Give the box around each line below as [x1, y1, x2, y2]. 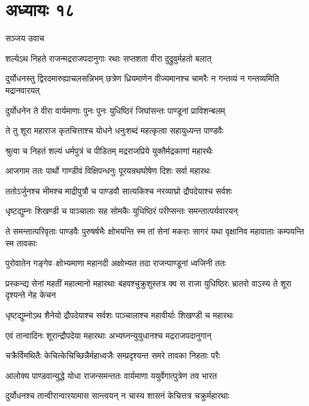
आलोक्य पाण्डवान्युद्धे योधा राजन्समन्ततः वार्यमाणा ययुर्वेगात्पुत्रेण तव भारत [5, 369, 217, 381]
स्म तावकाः [5, 236, 37, 249]
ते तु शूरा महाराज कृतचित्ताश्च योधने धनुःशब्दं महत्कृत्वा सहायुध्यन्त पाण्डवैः [5, 124, 224, 137]
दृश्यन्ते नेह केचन [5, 288, 56, 301]
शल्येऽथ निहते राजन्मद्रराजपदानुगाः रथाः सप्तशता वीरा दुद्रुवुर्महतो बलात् [5, 52, 212, 64]
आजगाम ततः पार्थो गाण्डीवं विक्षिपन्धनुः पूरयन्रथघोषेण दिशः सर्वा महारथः [5, 164, 211, 177]
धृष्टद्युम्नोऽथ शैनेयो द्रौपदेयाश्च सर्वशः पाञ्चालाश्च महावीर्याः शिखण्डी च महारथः [5, 309, 234, 321]
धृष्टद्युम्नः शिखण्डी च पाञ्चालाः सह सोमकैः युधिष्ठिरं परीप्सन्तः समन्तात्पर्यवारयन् [5, 204, 238, 217]
